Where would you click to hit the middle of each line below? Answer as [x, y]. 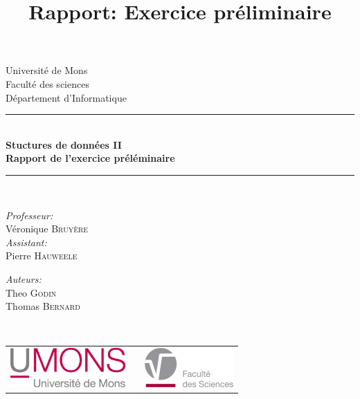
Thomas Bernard [43, 306]
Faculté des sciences [47, 83]
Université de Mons [47, 70]
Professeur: [29, 215]
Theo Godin [31, 292]
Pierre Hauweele [42, 256]
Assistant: [26, 242]
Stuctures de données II [64, 144]
